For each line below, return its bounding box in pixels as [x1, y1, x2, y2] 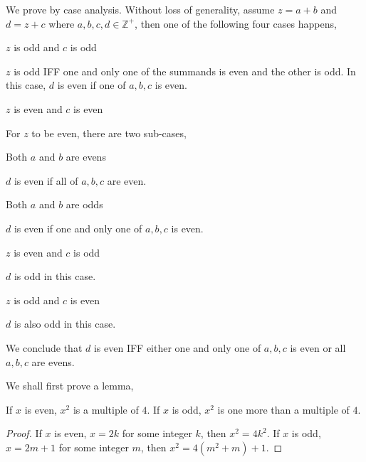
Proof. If [6, 426, 42, 441]
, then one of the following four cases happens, [135, 16, 337, 31]
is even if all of [14, 173, 78, 188]
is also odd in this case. [14, 316, 116, 331]
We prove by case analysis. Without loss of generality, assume [6, 2, 275, 16]
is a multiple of [73, 402, 139, 417]
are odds [66, 197, 103, 212]
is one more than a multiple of [217, 402, 350, 417]
